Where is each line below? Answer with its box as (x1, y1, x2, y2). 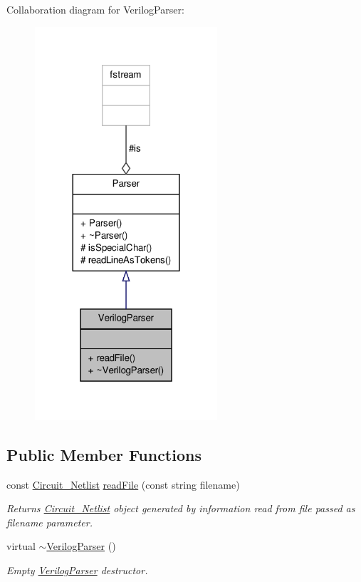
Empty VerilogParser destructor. (6, 563, 148, 578)
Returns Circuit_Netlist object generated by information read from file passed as (6, 501, 355, 516)
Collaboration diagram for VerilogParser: (6, 2, 184, 16)
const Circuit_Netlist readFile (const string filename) (6, 477, 240, 492)
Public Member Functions (6, 443, 202, 465)
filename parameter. (6, 514, 93, 529)
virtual (6, 539, 36, 554)
